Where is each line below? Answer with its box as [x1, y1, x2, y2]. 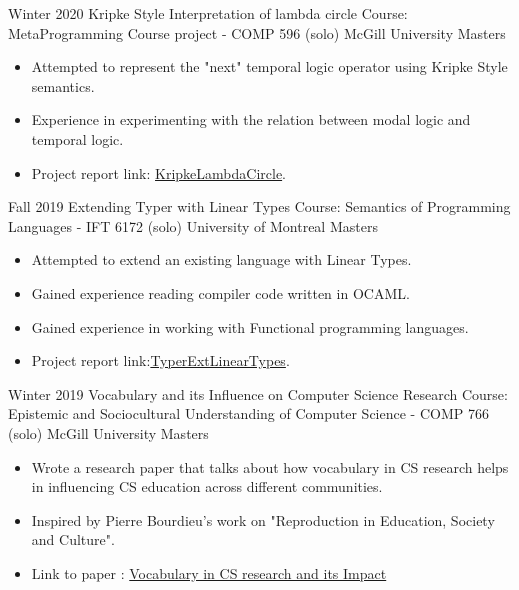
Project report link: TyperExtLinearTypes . [31, 350, 290, 371]
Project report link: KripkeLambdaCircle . [31, 162, 287, 183]
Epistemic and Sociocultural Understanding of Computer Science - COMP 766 [8, 403, 489, 424]
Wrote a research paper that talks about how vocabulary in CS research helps [31, 456, 509, 477]
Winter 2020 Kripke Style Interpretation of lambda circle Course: [8, 3, 408, 23]
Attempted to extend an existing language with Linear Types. [31, 249, 412, 270]
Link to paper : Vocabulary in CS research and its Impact [31, 562, 387, 583]
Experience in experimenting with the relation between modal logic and [31, 109, 471, 130]
